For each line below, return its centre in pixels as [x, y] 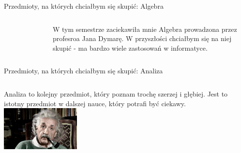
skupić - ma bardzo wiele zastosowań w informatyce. [130, 48]
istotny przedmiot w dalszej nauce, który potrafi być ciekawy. [95, 103]
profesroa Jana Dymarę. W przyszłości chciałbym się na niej [142, 38]
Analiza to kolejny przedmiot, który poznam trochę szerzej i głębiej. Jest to [116, 93]
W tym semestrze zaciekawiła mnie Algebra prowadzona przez [145, 29]
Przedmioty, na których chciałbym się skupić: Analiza [83, 71]
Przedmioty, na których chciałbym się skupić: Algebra [84, 6]
